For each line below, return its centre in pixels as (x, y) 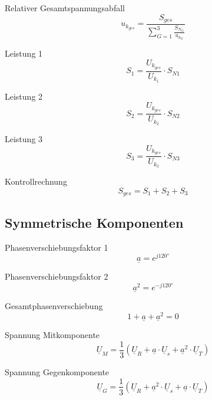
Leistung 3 (24, 139)
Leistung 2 (24, 96)
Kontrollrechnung (36, 181)
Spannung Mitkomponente (52, 335)
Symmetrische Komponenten (94, 222)
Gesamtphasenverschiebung (54, 306)
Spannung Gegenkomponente (57, 371)
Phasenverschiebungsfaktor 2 (57, 276)
